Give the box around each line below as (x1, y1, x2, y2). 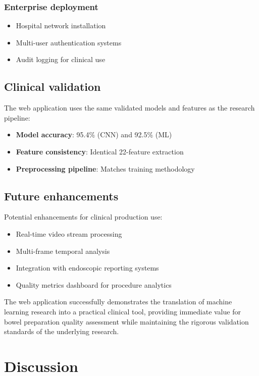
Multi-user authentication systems (16, 37, 122, 47)
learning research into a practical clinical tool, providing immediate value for (4, 306, 241, 316)
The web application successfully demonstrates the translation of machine (4, 296, 232, 307)
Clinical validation (4, 79, 101, 94)
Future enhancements (4, 188, 119, 203)
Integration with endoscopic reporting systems (16, 262, 159, 273)
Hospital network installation (16, 20, 106, 31)
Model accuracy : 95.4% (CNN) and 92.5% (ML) (16, 129, 172, 140)
